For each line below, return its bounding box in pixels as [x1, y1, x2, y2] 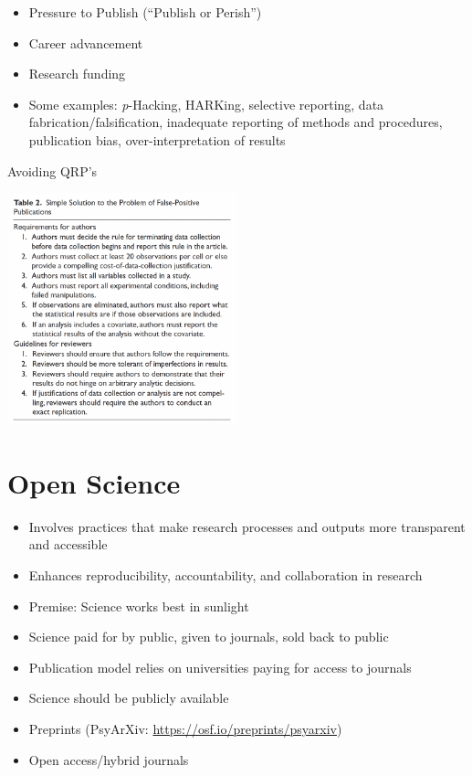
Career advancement [28, 33, 143, 52]
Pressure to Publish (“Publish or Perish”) [28, 3, 262, 21]
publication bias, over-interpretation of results [28, 130, 286, 149]
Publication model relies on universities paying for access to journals [28, 657, 412, 676]
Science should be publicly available [28, 688, 229, 707]
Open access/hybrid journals [28, 749, 189, 769]
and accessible [28, 535, 108, 554]
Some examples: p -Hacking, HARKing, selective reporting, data [28, 94, 384, 113]
